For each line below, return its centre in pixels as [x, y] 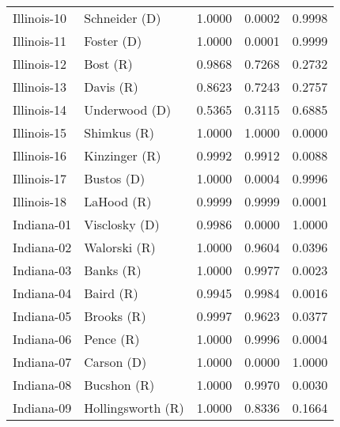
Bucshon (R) [119, 385]
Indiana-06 [42, 339]
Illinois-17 [40, 178]
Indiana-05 [42, 316]
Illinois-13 [40, 87]
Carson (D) [115, 362]
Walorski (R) [120, 247]
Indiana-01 [42, 224]
